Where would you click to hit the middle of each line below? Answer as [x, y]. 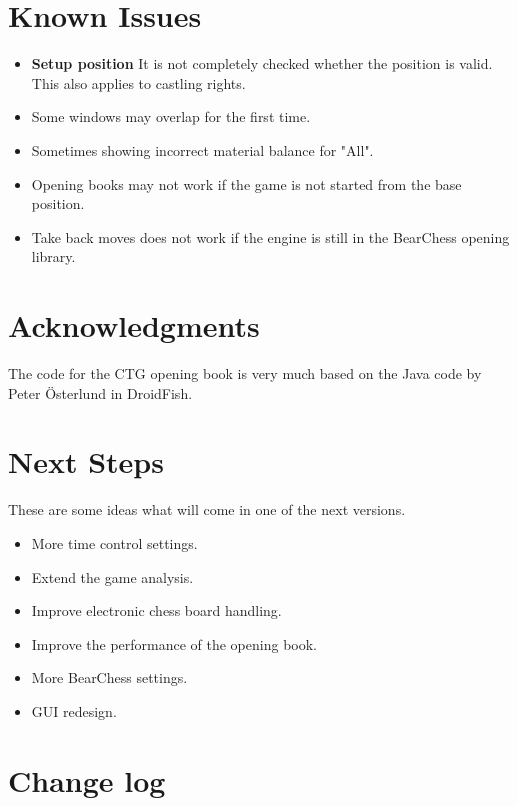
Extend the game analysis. [112, 576]
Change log [87, 779]
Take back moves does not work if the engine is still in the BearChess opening [270, 236]
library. [53, 256]
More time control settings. [114, 542]
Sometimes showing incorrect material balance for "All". [202, 149]
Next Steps [86, 461]
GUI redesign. [74, 710]
